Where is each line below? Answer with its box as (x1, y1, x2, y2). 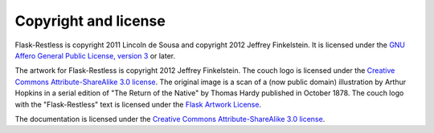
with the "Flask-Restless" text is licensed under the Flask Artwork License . (14, 99, 261, 109)
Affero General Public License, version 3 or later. (14, 50, 176, 60)
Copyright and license (14, 12, 166, 30)
